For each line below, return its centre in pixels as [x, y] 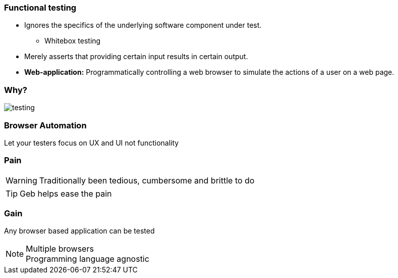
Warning [21, 180]
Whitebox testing [73, 41]
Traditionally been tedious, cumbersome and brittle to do [147, 180]
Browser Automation [45, 125]
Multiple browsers [60, 249]
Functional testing [40, 8]
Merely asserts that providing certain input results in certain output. [136, 57]
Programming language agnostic [88, 259]
